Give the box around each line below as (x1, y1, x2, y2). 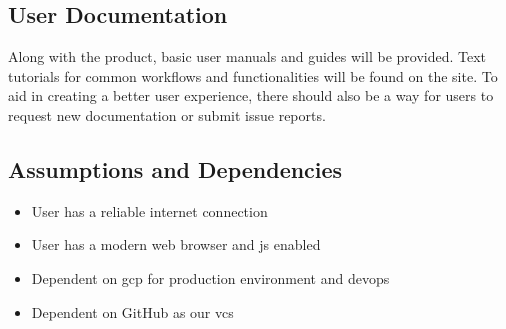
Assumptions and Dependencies (8, 153, 343, 184)
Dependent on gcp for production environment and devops (31, 267, 390, 288)
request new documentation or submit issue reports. (8, 104, 326, 125)
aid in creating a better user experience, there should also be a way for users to (8, 85, 494, 106)
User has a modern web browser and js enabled (31, 234, 321, 255)
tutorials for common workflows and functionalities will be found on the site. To (8, 65, 498, 86)
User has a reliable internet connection (31, 200, 268, 221)
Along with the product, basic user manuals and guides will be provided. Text (8, 46, 487, 67)
